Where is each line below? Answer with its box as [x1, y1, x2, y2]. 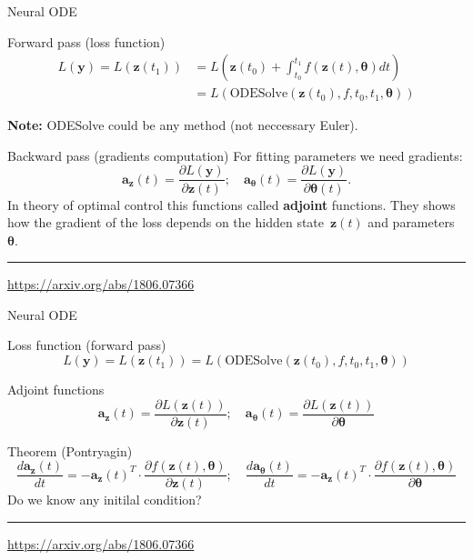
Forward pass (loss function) [7, 32, 166, 51]
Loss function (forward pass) [7, 335, 166, 355]
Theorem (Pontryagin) [7, 441, 133, 460]
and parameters [367, 213, 455, 232]
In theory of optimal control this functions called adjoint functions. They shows [7, 195, 456, 214]
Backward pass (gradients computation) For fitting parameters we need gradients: [7, 145, 463, 165]
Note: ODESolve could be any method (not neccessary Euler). [7, 115, 358, 135]
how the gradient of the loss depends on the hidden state [7, 213, 325, 232]
